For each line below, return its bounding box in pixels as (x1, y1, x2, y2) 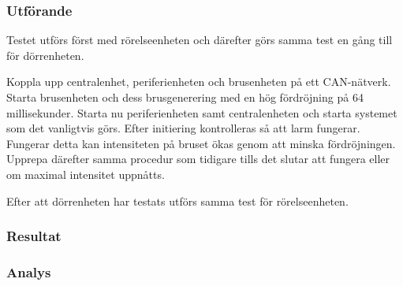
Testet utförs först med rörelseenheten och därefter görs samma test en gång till (6, 32, 393, 48)
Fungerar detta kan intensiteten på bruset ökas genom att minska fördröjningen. (6, 135, 396, 151)
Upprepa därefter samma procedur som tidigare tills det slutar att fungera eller (6, 150, 390, 167)
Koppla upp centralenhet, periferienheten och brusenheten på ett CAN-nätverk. (6, 73, 391, 90)
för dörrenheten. (6, 46, 84, 63)
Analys (6, 262, 51, 281)
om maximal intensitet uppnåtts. (6, 165, 165, 182)
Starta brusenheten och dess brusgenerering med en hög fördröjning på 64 (6, 89, 364, 105)
